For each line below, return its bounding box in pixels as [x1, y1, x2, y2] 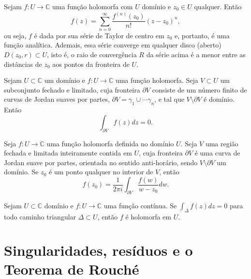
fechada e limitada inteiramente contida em [4, 148, 132, 158]
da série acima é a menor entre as [146, 49, 246, 60]
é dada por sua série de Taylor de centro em [34, 30, 164, 40]
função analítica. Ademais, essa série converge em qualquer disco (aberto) [4, 40, 221, 50]
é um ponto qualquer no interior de [49, 167, 153, 177]
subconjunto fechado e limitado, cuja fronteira [4, 84, 140, 94]
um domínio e [44, 75, 85, 85]
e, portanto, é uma [175, 30, 230, 40]
